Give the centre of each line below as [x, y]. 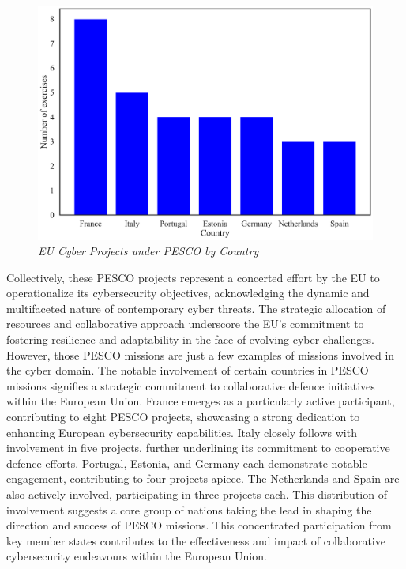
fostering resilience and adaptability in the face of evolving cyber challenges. [190, 339]
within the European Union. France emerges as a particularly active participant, [201, 401]
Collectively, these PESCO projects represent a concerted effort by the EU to [193, 277]
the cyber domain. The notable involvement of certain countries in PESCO [188, 370]
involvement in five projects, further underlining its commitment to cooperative [198, 448]
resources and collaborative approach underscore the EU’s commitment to [185, 324]
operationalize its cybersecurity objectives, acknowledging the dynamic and [188, 293]
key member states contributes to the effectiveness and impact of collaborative [196, 540]
